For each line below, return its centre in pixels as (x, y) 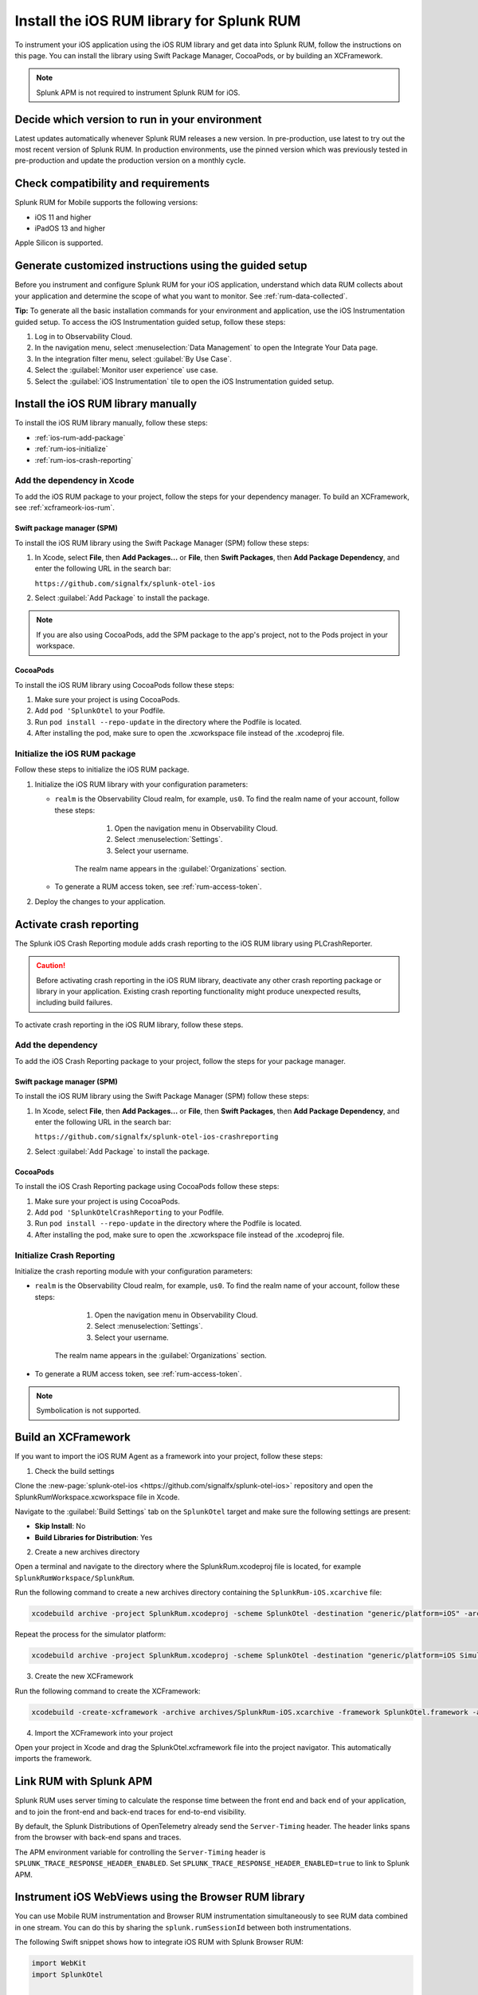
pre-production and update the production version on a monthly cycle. (130, 160)
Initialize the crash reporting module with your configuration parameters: (134, 1271)
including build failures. (74, 1002)
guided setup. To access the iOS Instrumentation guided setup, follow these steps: (150, 322)
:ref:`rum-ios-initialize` (71, 449)
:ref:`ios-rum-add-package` (80, 437)
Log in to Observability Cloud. (84, 336)
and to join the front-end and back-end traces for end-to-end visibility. (131, 1811)
